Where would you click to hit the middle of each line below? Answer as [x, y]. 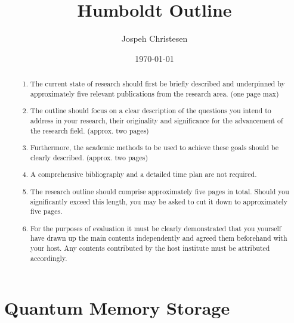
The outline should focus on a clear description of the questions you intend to [151, 111]
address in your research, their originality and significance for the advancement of [157, 120]
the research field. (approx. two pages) [90, 130]
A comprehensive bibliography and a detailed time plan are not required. [144, 174]
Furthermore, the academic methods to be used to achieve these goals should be [155, 147]
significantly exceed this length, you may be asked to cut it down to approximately [159, 201]
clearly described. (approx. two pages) [89, 157]
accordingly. [49, 258]
